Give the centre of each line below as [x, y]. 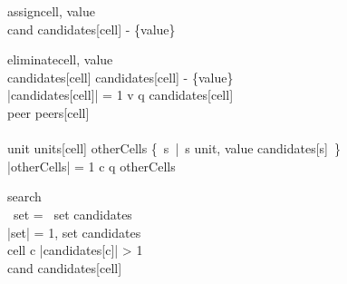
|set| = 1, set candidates [74, 232]
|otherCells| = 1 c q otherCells [92, 166]
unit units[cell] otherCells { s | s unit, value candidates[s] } [174, 148]
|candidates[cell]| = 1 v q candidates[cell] [120, 95]
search [24, 196]
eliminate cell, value [60, 59]
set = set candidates [72, 214]
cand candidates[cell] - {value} [92, 29]
